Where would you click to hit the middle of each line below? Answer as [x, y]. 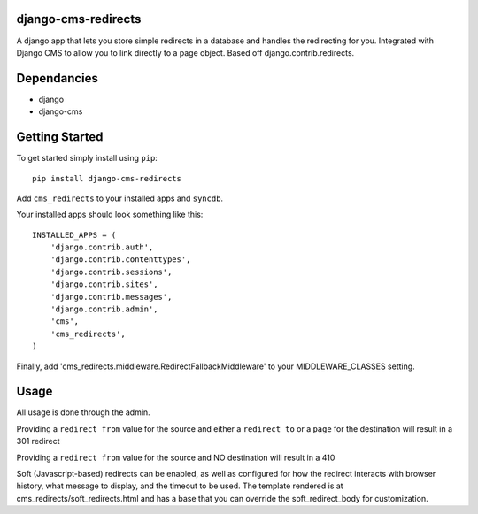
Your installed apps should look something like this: [110, 215]
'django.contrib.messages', [111, 297]
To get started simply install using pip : [87, 158]
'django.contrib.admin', [104, 309]
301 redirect [39, 441]
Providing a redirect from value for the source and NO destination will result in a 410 [176, 457]
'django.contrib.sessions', [111, 272]
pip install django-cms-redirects [107, 178]
